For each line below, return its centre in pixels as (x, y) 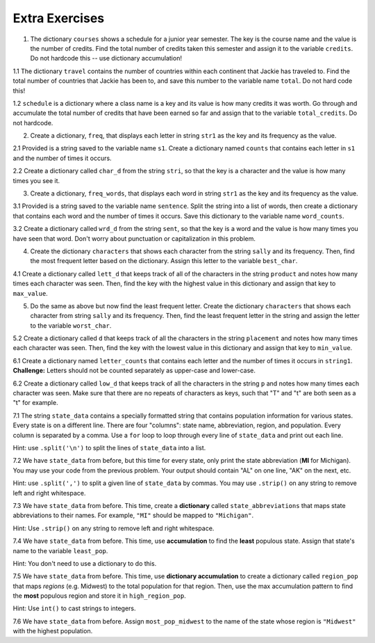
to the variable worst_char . (71, 325)
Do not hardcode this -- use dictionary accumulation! (106, 58)
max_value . (30, 293)
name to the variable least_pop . (60, 550)
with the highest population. (53, 631)
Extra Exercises (58, 18)
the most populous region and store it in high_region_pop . (100, 596)
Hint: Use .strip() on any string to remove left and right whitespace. (114, 528)
